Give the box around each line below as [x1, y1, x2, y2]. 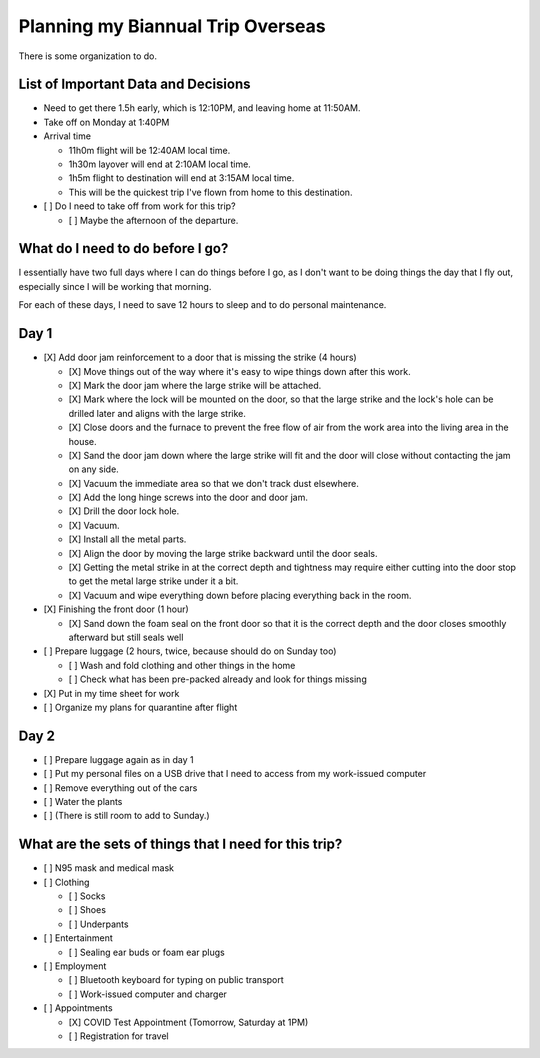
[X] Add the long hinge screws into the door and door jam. [68, 491, 309, 504]
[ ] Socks [68, 890, 106, 902]
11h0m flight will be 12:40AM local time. [68, 144, 231, 156]
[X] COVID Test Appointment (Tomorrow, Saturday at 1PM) [68, 1016, 309, 1028]
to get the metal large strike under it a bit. [68, 575, 239, 587]
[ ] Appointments [43, 1002, 114, 1014]
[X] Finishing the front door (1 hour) [43, 603, 189, 615]
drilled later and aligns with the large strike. [68, 407, 247, 419]
